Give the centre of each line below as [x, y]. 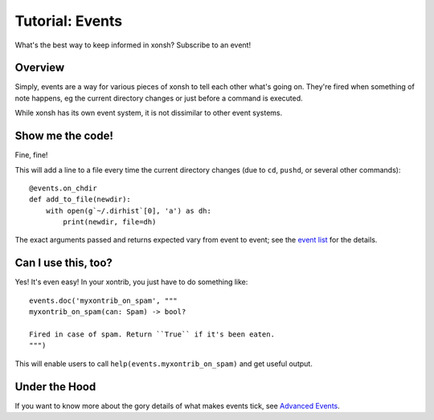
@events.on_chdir [63, 188]
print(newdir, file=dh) [110, 222]
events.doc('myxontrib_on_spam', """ [104, 300]
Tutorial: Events [69, 21]
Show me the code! [64, 136]
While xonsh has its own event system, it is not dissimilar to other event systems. [149, 113]
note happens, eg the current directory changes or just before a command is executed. [159, 98]
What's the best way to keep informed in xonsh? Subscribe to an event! [133, 45]
